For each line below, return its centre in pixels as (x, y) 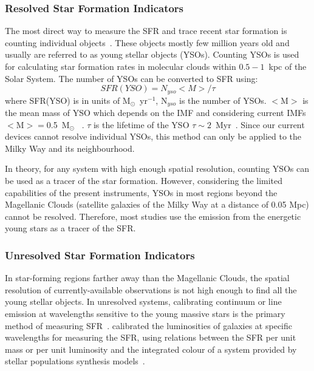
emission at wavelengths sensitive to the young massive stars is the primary (145, 314)
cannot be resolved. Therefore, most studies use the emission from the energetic (153, 216)
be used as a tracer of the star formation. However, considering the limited (144, 181)
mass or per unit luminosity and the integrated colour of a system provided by (151, 349)
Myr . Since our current (260, 124)
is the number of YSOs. (223, 100)
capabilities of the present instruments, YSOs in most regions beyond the (141, 192)
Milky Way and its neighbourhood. (70, 148)
